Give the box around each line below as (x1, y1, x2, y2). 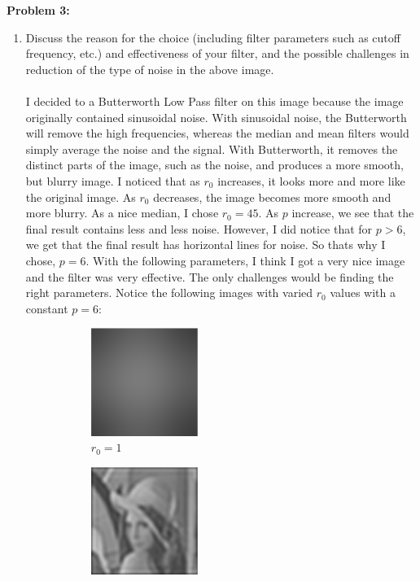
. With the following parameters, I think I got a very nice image (85, 251, 405, 269)
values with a (330, 284, 396, 301)
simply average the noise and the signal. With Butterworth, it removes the (25, 140, 398, 157)
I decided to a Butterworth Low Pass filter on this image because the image (25, 92, 404, 109)
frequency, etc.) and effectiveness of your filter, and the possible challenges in (25, 45, 409, 62)
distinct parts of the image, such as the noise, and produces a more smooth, (25, 156, 404, 173)
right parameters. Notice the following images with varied (25, 284, 313, 301)
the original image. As (25, 188, 136, 205)
